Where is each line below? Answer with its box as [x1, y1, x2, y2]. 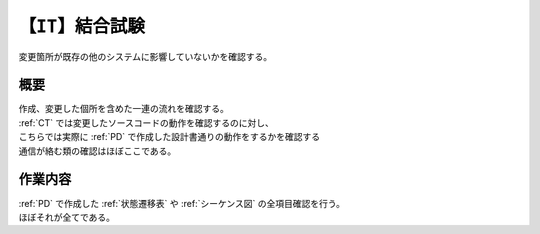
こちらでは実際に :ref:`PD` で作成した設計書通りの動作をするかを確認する [18, 131, 320, 143]
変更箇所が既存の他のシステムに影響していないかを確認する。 [18, 50, 273, 62]
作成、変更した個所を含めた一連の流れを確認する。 [18, 103, 229, 115]
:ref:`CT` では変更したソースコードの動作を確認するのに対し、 [18, 116, 274, 129]
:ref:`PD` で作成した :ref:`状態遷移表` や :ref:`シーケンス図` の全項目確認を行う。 [18, 197, 345, 209]
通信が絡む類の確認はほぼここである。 [18, 145, 177, 157]
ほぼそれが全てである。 [18, 211, 115, 223]
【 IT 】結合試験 [18, 15, 145, 37]
